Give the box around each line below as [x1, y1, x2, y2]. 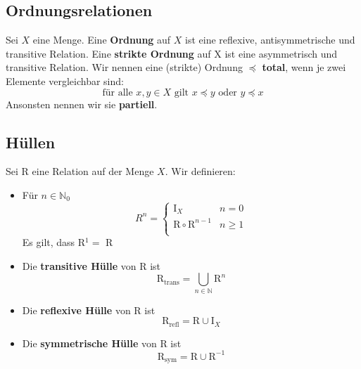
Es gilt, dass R [22, 235, 86, 250]
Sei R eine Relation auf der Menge [6, 164, 154, 179]
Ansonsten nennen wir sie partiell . [6, 96, 158, 111]
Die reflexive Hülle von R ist [22, 302, 156, 317]
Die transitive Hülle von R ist [22, 258, 161, 273]
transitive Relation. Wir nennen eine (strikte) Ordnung [6, 60, 243, 75]
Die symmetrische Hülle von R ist [22, 335, 182, 350]
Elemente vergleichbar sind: [6, 73, 124, 88]
